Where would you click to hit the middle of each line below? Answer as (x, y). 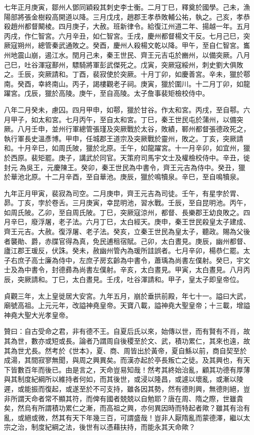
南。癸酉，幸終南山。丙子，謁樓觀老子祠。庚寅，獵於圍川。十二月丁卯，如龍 (127, 83)
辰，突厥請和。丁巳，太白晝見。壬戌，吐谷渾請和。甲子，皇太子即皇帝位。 (124, 279)
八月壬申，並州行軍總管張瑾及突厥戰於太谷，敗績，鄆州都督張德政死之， (134, 129)
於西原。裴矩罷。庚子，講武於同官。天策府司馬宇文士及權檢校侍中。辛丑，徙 (127, 157)
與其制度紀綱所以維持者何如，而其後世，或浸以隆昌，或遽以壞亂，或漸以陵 (124, 379)
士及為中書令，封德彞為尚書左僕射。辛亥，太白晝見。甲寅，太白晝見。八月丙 (127, 270)
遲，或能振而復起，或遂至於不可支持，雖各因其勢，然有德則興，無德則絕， (124, 388)
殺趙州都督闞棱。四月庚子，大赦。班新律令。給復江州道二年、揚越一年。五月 (127, 26)
